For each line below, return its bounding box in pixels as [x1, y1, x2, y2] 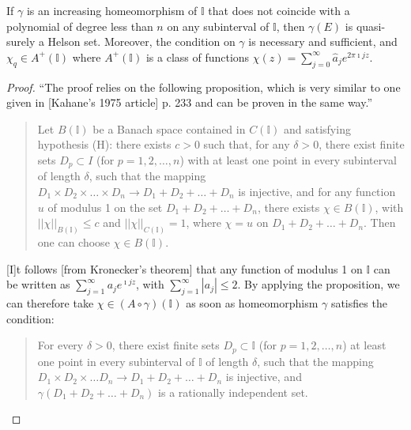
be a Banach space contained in [92, 120, 246, 137]
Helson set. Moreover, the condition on [47, 33, 236, 50]
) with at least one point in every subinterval [179, 151, 397, 168]
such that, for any [203, 136, 290, 153]
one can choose [37, 234, 110, 251]
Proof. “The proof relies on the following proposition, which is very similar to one [6, 78, 401, 95]
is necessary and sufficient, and [248, 33, 398, 50]
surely [6, 33, 36, 50]
